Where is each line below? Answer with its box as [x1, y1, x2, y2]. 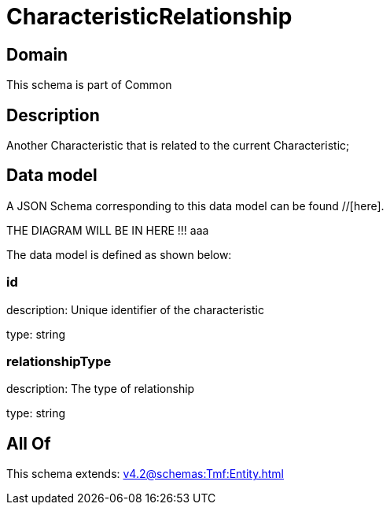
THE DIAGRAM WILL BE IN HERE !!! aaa [6, 223, 209, 237]
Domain [6, 44, 68, 65]
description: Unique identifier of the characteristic [6, 302, 264, 317]
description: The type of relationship [6, 382, 195, 396]
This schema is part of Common [6, 78, 172, 92]
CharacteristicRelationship [6, 3, 292, 30]
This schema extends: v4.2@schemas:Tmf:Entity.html [6, 467, 284, 481]
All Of [6, 433, 51, 454]
